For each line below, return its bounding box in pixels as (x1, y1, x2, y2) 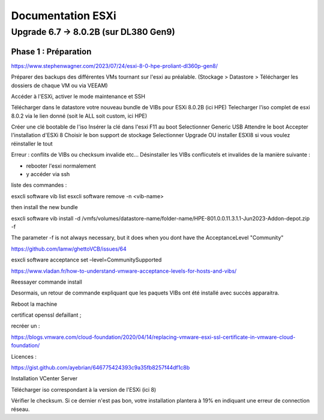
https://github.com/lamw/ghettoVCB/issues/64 (11, 245, 127, 252)
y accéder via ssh (26, 171, 70, 178)
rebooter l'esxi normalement (26, 162, 96, 169)
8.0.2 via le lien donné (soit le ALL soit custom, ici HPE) (11, 112, 148, 120)
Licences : (11, 353, 37, 360)
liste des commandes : (11, 181, 67, 189)
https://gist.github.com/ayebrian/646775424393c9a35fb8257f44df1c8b (11, 364, 190, 371)
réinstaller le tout (11, 140, 53, 147)
